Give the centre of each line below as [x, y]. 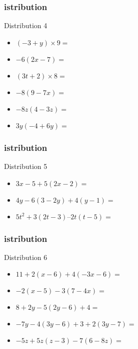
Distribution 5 [26, 166]
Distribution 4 [26, 25]
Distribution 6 [26, 257]
